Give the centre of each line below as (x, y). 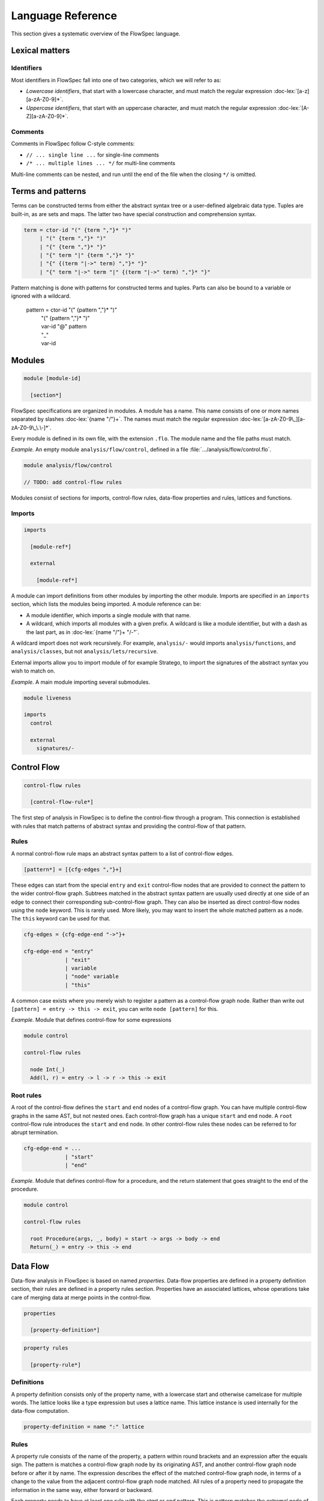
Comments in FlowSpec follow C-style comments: (73, 143)
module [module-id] (52, 379)
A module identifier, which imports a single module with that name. (109, 615)
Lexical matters (40, 51)
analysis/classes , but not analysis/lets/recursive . (85, 651)
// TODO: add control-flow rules (73, 482)
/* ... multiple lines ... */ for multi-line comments (101, 163)
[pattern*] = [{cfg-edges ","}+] (73, 869)
